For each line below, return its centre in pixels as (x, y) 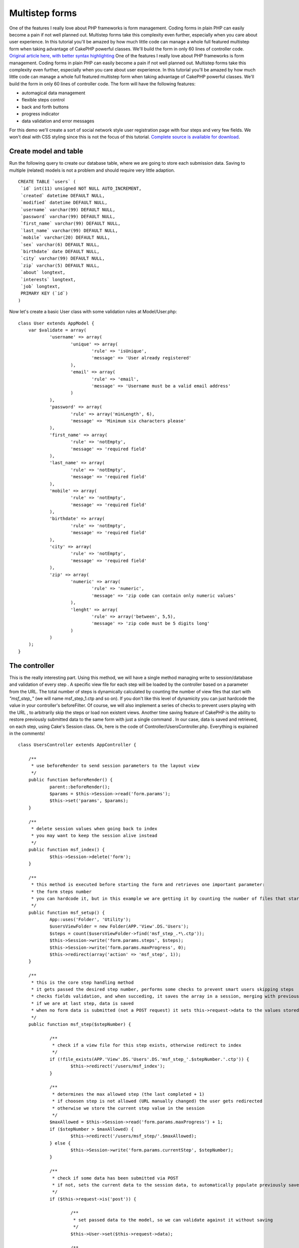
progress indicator (41, 114)
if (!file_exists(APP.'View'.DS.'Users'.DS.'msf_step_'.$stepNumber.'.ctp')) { (149, 1059)
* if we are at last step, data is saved (82, 1003)
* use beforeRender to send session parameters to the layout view (115, 766)
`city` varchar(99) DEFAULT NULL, (63, 259)
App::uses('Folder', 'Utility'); (90, 920)
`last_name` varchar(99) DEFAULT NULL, (69, 230)
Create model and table (46, 152)
